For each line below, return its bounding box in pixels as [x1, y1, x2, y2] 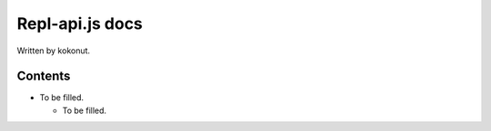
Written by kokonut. [16, 45, 91, 56]
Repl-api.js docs [16, 14, 143, 33]
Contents [16, 69, 71, 84]
